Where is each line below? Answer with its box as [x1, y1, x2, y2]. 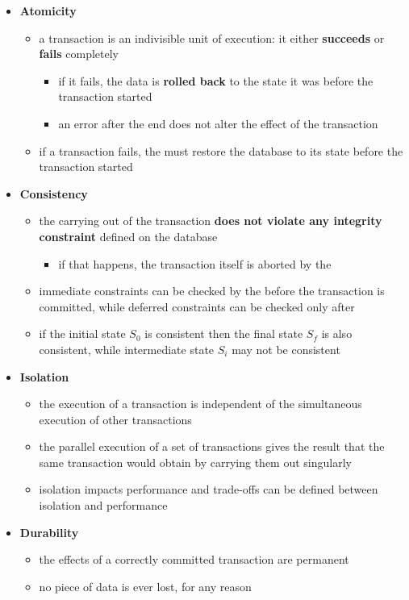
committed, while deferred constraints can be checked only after [39, 298, 355, 315]
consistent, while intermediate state [39, 340, 215, 357]
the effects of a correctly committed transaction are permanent [39, 551, 349, 568]
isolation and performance [39, 497, 168, 514]
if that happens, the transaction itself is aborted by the [58, 255, 332, 272]
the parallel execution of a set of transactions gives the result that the [39, 438, 385, 455]
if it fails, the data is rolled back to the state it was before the [58, 72, 374, 89]
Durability [19, 523, 79, 540]
